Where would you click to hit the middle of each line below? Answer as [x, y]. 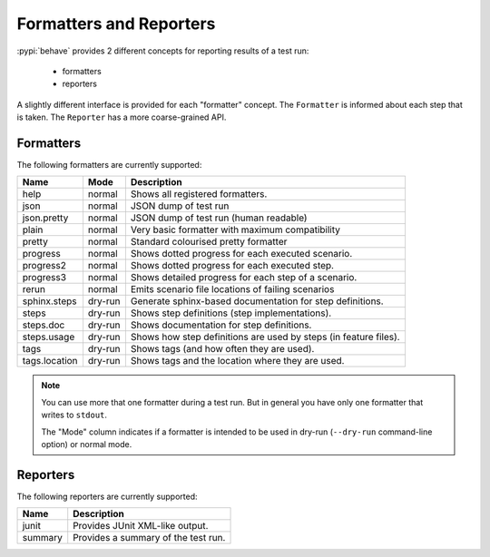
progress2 [44, 266]
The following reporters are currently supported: [107, 496]
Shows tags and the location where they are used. [237, 361]
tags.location [50, 361]
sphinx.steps [49, 301]
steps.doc [44, 325]
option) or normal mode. [87, 444]
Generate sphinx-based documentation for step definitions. [257, 301]
